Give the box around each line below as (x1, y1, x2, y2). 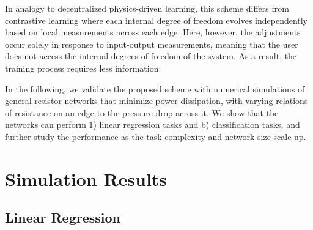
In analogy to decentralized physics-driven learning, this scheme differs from (5, 2, 289, 14)
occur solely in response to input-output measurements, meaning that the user (5, 37, 298, 50)
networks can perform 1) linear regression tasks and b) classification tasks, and (5, 118, 300, 131)
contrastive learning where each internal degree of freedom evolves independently (5, 13, 308, 26)
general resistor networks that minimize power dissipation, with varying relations (5, 94, 308, 107)
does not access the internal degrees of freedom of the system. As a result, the (5, 50, 297, 62)
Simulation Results (5, 166, 168, 191)
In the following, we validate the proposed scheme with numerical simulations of (5, 82, 305, 95)
